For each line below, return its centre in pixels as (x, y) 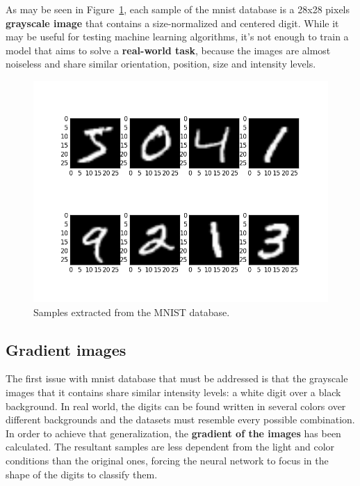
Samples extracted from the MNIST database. (132, 312)
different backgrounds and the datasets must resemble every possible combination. (180, 420)
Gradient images (66, 349)
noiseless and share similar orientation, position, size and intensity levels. (161, 64)
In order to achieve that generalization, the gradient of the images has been (173, 433)
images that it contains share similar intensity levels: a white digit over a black (173, 392)
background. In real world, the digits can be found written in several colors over (176, 406)
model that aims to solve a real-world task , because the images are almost (168, 50)
